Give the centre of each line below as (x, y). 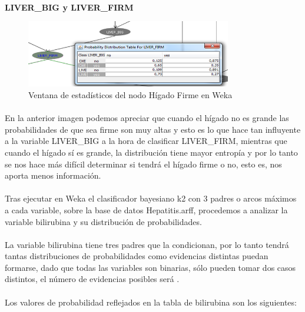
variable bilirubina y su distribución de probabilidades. (103, 221)
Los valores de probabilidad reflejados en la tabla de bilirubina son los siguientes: (151, 302)
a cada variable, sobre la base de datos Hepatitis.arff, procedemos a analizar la (146, 209)
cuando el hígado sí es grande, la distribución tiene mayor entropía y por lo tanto (151, 152)
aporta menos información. (53, 175)
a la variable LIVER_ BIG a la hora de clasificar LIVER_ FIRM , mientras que (146, 141)
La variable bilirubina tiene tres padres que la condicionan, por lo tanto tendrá (147, 244)
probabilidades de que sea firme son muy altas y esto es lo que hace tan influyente (153, 129)
